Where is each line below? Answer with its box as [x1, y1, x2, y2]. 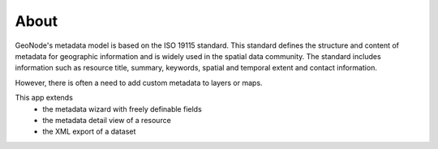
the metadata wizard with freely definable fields [42, 104, 202, 113]
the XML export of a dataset [42, 126, 136, 137]
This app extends [15, 93, 73, 103]
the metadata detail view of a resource [42, 115, 172, 125]
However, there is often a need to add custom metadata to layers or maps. [15, 78, 263, 87]
